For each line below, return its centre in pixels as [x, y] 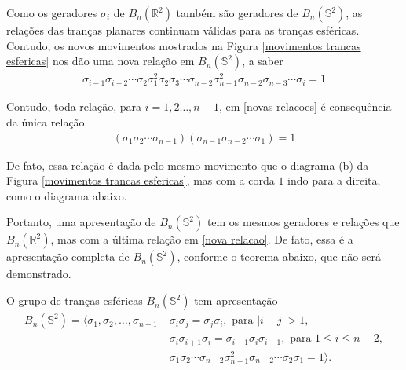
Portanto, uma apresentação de [81, 222]
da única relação [46, 122]
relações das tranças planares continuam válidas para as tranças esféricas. [183, 30]
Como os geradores [52, 13]
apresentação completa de [68, 256]
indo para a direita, [334, 180]
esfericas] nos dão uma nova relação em [101, 61]
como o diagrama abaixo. [67, 195]
